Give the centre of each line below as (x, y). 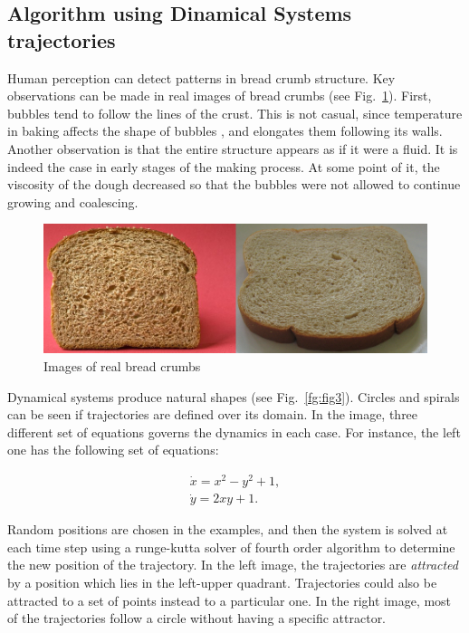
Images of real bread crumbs (122, 365)
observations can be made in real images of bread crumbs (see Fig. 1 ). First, (220, 96)
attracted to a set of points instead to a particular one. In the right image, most (230, 600)
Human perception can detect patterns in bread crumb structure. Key (201, 77)
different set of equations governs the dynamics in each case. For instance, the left (234, 432)
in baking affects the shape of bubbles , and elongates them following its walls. (225, 131)
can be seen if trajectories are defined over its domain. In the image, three (213, 414)
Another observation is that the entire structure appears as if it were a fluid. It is (233, 148)
